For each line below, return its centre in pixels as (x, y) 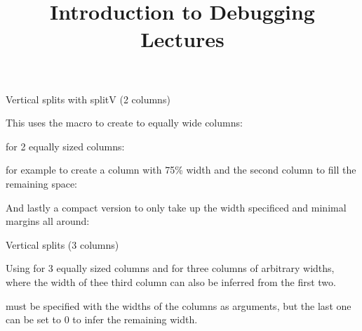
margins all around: (48, 221)
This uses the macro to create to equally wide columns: (124, 123)
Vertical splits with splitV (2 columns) (88, 99)
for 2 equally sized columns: (65, 146)
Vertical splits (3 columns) (62, 244)
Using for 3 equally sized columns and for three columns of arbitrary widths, (170, 268)
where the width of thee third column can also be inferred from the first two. (171, 281)
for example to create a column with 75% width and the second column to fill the (181, 170)
